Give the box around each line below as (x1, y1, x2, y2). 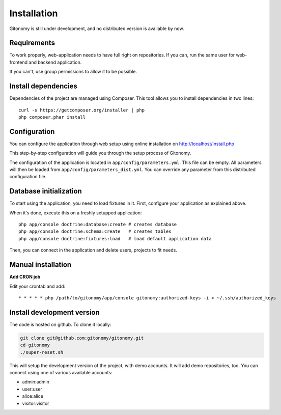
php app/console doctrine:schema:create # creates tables (18, 229, 172, 234)
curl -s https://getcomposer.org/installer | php (18, 107, 145, 113)
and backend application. (29, 59, 82, 65)
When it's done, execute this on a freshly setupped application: (9, 209, 142, 216)
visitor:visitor (22, 400, 49, 406)
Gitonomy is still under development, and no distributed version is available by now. (9, 25, 184, 32)
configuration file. (9, 174, 47, 180)
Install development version (9, 308, 100, 317)
